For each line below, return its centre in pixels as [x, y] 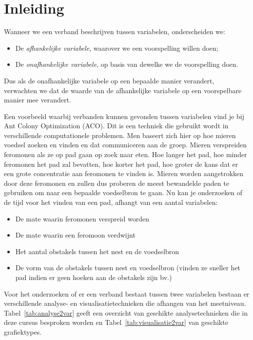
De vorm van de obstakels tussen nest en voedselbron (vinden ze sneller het [128, 268]
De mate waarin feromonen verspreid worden [82, 218]
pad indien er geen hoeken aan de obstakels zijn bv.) [94, 277]
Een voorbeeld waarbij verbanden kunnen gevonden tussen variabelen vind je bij [124, 116]
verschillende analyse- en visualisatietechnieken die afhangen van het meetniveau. [125, 303]
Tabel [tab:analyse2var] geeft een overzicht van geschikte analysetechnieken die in [126, 312]
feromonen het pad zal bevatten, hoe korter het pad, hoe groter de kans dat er [121, 164]
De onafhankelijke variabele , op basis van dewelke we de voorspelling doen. [127, 64]
